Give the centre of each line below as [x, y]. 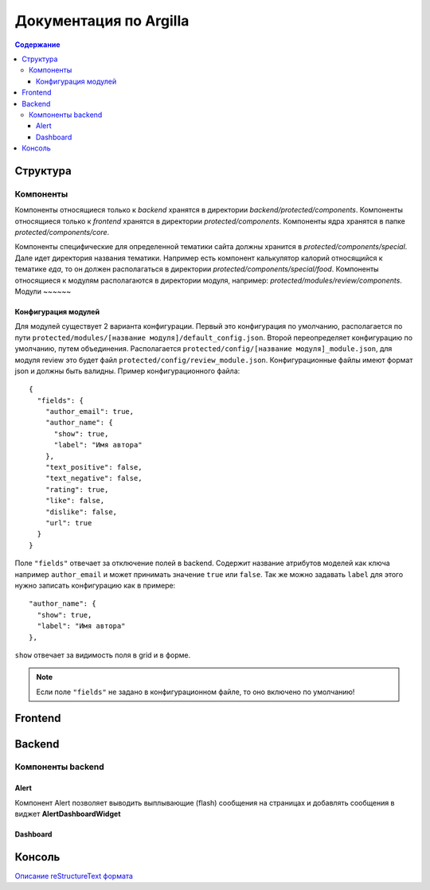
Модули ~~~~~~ [43, 291]
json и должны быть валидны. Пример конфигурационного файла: [127, 371]
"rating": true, [77, 489]
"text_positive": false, [94, 467]
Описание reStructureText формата [74, 876]
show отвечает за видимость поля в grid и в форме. [103, 655]
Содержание [37, 45]
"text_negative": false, [94, 478]
